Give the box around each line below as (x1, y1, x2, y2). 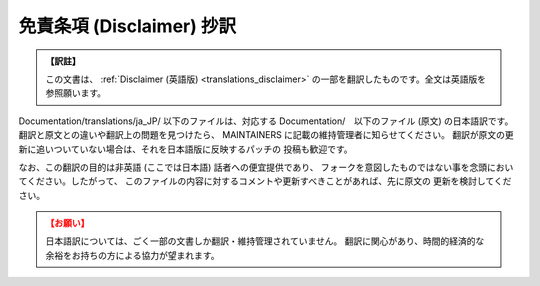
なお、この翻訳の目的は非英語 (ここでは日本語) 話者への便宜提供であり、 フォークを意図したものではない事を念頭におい (18, 161, 514, 173)
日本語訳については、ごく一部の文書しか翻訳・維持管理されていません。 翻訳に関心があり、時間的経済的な (45, 235, 485, 247)
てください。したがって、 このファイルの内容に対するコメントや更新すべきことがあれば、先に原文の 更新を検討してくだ (18, 175, 512, 187)
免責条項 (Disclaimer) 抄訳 (18, 15, 237, 37)
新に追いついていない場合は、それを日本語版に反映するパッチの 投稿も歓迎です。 (18, 143, 354, 155)
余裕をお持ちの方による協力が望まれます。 (45, 249, 220, 261)
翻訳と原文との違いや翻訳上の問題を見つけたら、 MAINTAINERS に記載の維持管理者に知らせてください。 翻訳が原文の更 (18, 129, 514, 141)
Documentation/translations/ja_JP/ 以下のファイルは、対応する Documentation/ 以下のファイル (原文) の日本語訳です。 (18, 115, 514, 127)
